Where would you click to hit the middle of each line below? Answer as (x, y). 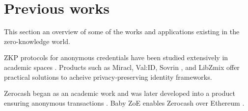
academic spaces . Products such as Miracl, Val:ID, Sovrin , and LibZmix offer (122, 67)
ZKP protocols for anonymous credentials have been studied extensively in (116, 57)
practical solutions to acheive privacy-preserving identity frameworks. (108, 77)
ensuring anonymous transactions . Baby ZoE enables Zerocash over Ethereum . (124, 102)
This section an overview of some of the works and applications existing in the (122, 32)
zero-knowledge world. (37, 41)
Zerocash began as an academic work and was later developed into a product (120, 93)
